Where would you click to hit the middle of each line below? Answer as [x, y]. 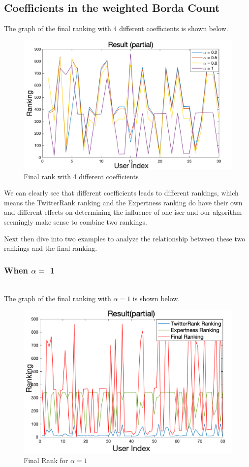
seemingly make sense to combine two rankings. [76, 222]
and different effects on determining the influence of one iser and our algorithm [123, 212]
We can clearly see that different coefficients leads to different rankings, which [121, 193]
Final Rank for [46, 460]
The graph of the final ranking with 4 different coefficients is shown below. [116, 28]
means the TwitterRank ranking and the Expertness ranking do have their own [123, 202]
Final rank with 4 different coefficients [81, 176]
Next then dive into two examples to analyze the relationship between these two [125, 238]
